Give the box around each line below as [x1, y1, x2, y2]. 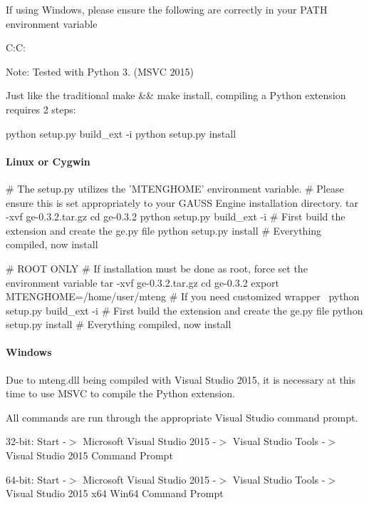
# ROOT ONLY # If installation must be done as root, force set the [6, 260, 308, 275]
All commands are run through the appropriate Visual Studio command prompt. [6, 409, 358, 424]
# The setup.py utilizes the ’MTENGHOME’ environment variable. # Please [6, 180, 344, 195]
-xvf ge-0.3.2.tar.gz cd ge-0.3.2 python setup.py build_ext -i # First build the [6, 209, 345, 224]
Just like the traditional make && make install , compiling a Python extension [6, 88, 346, 103]
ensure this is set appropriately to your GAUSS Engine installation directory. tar [6, 195, 358, 210]
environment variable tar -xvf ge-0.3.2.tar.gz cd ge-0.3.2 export [6, 275, 280, 290]
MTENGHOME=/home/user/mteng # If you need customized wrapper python [6, 289, 360, 304]
